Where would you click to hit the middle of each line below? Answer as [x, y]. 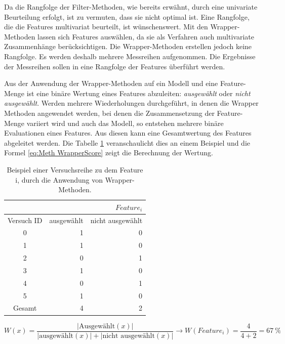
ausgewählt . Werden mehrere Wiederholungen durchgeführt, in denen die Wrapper [131, 103]
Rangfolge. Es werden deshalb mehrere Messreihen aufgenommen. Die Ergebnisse [130, 56]
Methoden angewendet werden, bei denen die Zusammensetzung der [109, 113]
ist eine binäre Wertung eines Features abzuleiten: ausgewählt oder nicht [138, 93]
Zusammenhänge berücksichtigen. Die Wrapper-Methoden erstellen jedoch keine [128, 46]
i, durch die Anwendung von [59, 179]
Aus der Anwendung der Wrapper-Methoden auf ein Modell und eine [111, 83]
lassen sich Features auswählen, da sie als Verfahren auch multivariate [146, 36]
